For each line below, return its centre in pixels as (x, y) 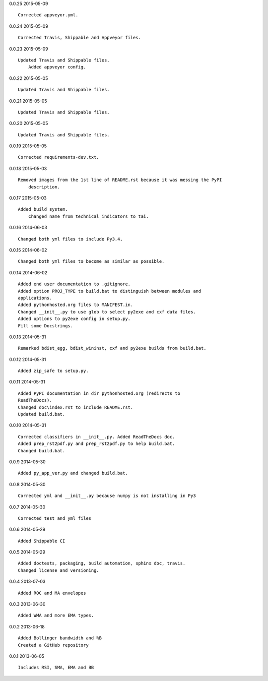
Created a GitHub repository (53, 645)
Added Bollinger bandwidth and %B (60, 638)
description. (44, 187)
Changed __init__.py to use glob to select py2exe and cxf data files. (107, 312)
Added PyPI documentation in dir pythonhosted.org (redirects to (99, 393)
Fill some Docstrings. (46, 326)
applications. (35, 298)
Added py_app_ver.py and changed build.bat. (73, 473)
